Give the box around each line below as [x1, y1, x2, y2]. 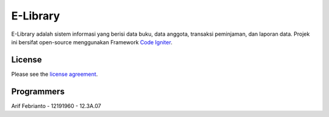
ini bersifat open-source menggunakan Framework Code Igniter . [11, 38, 173, 45]
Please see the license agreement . [11, 70, 98, 78]
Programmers [11, 86, 65, 96]
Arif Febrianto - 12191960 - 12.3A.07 [11, 102, 102, 109]
